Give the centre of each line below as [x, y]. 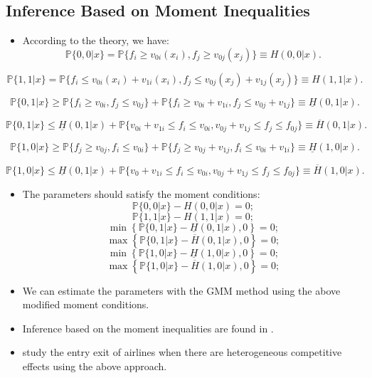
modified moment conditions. [86, 304]
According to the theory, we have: [96, 40]
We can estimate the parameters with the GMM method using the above [181, 290]
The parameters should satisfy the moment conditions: [141, 194]
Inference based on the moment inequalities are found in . [148, 328]
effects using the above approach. [95, 366]
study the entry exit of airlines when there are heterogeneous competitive [182, 352]
